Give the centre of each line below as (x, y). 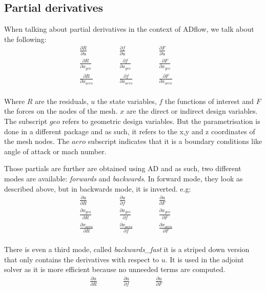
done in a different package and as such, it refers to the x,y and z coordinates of (130, 131)
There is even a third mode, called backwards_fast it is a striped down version (127, 249)
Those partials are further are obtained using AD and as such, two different (123, 168)
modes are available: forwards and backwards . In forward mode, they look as (124, 178)
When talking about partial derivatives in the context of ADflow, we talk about (129, 29)
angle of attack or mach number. (55, 151)
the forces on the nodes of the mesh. (61, 111)
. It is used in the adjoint (204, 259)
